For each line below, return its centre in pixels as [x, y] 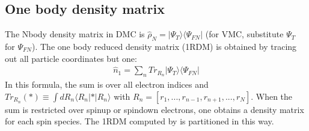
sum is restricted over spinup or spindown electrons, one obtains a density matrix [154, 109]
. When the [272, 96]
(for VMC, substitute [244, 34]
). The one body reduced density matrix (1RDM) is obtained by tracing [164, 46]
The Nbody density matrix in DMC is [75, 34]
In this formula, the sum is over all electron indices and [107, 84]
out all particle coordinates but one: [71, 58]
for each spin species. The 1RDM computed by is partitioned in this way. [139, 121]
